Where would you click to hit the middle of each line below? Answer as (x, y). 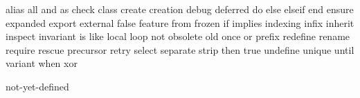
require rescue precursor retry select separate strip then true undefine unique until (180, 49)
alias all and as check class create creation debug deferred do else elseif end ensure (180, 9)
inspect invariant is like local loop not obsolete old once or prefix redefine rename (178, 36)
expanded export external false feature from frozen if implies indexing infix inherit (180, 22)
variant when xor (42, 63)
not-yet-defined (37, 86)
